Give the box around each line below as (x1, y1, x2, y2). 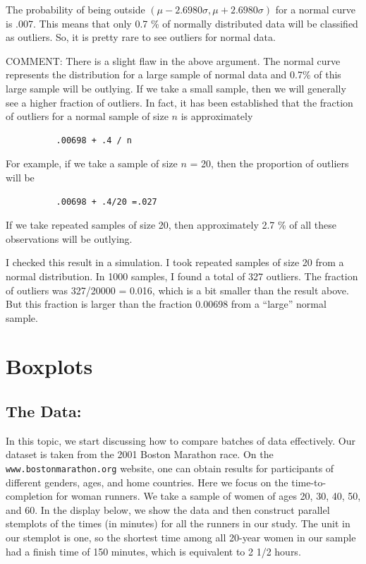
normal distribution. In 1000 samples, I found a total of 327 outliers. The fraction (6, 268, 358, 283)
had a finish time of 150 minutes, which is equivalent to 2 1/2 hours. (6, 544, 301, 558)
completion (6, 488, 53, 503)
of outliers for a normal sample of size (6, 109, 169, 124)
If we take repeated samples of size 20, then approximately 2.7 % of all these (6, 217, 336, 232)
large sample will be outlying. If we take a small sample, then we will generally (6, 80, 346, 95)
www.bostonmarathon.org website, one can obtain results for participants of (6, 461, 334, 476)
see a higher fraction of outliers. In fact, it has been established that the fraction (6, 95, 353, 109)
